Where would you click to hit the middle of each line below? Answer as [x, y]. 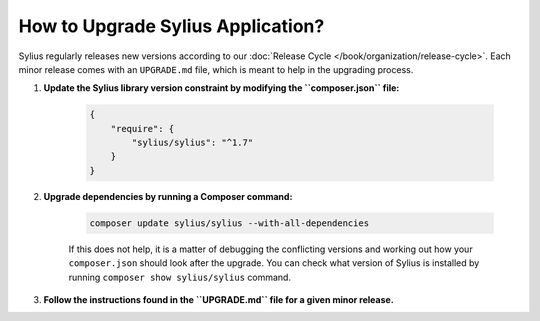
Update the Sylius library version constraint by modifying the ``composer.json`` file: [221, 88]
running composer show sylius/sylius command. [180, 277]
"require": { [142, 128]
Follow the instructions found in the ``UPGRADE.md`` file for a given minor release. [218, 299]
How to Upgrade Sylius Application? [171, 26]
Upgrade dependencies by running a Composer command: [168, 196]
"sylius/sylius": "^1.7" [192, 143]
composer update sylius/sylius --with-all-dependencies [229, 223]
